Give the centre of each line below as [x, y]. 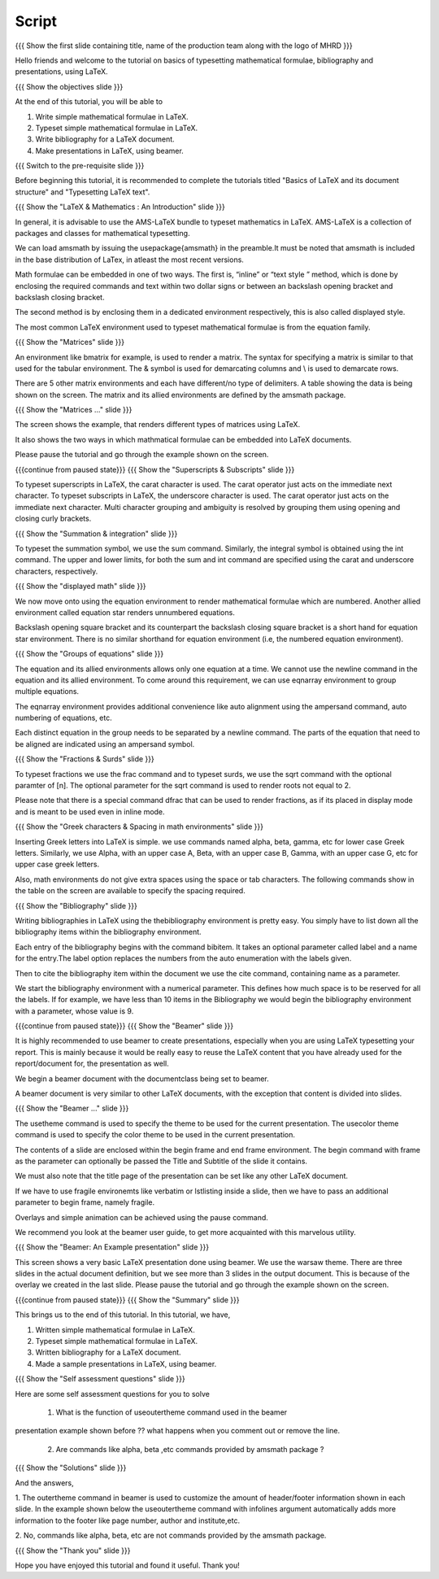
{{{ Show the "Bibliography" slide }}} [76, 905]
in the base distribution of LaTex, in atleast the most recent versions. [129, 260]
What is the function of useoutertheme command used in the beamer [172, 1412]
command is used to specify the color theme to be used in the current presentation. [155, 1135]
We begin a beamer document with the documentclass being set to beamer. [142, 1079]
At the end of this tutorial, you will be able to [89, 102]
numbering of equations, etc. [64, 718]
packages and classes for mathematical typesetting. [102, 233]
